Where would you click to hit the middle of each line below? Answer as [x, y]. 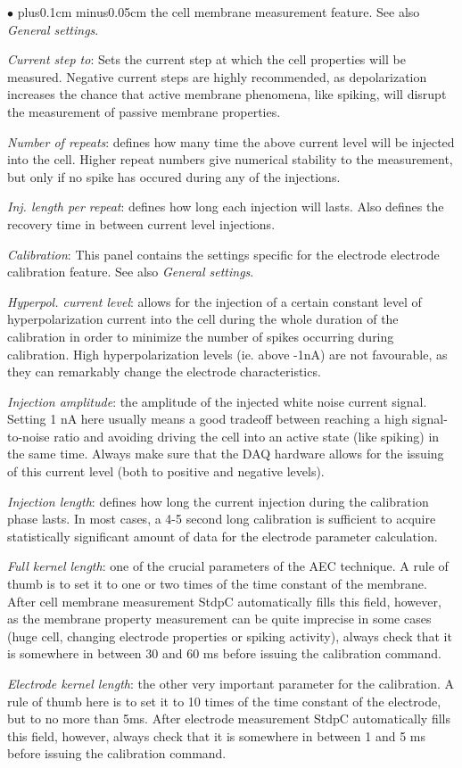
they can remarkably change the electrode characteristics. [164, 372]
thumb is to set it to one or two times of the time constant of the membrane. [217, 584]
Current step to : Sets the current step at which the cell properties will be [206, 59]
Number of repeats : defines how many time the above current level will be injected [231, 141]
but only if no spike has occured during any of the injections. [174, 176]
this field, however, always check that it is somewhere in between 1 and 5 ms [216, 735]
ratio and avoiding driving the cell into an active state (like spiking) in [247, 436]
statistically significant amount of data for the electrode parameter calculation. [223, 536]
